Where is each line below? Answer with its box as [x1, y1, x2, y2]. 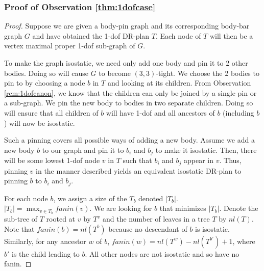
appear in [184, 155, 214, 166]
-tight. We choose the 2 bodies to [156, 67, 259, 78]
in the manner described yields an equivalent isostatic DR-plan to [36, 165, 242, 176]
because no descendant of [108, 223, 187, 234]
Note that [4, 223, 35, 234]
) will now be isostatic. [4, 117, 75, 128]
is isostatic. [195, 223, 230, 234]
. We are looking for [89, 203, 152, 213]
